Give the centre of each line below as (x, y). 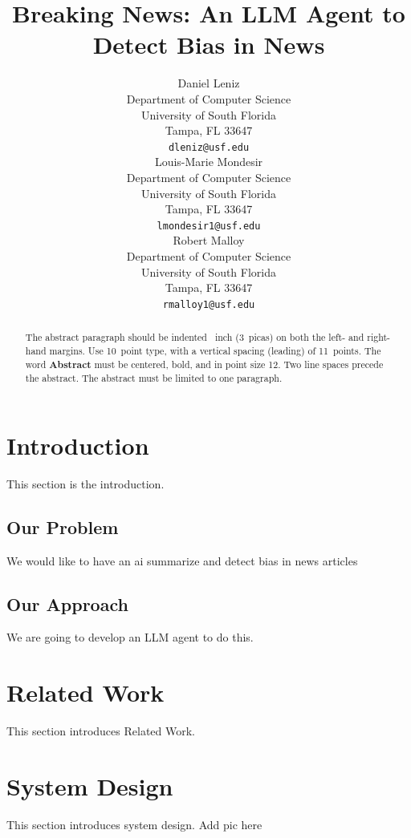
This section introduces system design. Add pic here (134, 824)
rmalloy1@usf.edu (209, 304)
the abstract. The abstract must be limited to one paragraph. (154, 378)
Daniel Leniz (209, 83)
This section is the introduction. (85, 483)
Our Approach (67, 603)
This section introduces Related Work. (101, 731)
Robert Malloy (209, 240)
